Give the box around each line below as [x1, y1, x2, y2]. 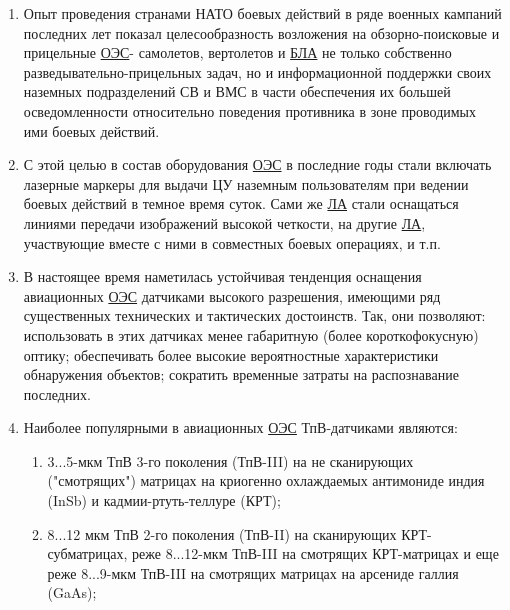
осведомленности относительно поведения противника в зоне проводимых [23, 100, 477, 121]
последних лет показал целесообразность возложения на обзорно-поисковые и [23, 22, 500, 43]
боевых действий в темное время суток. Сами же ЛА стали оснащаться [23, 193, 459, 214]
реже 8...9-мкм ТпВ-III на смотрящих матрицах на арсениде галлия [47, 562, 459, 583]
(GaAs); [47, 582, 97, 603]
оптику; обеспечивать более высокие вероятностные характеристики [23, 344, 439, 365]
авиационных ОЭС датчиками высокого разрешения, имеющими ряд [23, 285, 441, 306]
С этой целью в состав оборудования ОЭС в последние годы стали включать [23, 154, 492, 175]
